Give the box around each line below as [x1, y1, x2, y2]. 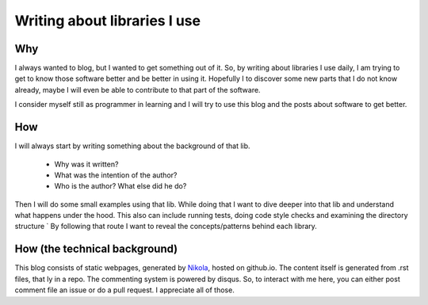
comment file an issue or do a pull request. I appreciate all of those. [14, 285, 235, 295]
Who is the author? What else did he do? [54, 181, 187, 191]
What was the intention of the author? [54, 170, 178, 180]
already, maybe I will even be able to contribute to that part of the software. [14, 85, 261, 94]
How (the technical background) [14, 242, 178, 256]
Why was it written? [54, 159, 119, 169]
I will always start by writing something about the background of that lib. [14, 141, 250, 151]
